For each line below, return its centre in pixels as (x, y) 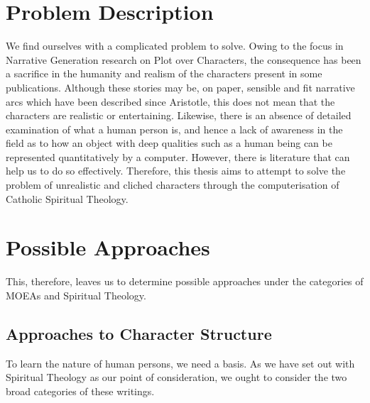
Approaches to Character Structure (139, 333)
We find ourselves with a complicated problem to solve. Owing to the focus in (175, 46)
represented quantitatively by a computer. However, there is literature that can (178, 156)
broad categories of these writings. (80, 391)
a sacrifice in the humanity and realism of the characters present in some (164, 73)
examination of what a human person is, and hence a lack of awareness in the (174, 129)
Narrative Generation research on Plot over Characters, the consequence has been (184, 59)
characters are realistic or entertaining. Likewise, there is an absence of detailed (179, 115)
